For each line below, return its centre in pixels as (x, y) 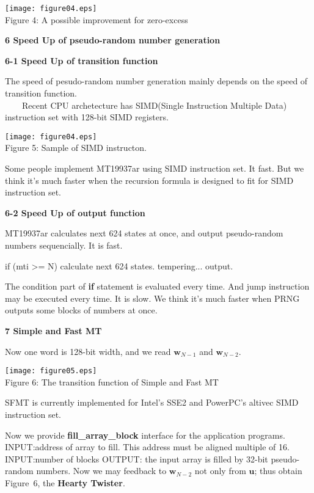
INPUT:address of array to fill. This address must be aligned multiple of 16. (147, 447)
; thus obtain (278, 471)
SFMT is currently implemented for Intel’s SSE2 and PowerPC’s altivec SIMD (152, 402)
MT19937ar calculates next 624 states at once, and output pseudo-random (144, 233)
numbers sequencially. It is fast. (64, 245)
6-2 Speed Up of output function (75, 212)
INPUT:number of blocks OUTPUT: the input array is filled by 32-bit (137, 458)
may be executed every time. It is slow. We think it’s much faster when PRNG (152, 298)
